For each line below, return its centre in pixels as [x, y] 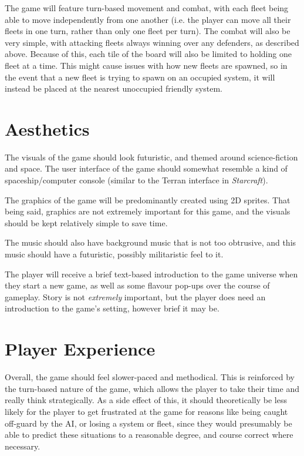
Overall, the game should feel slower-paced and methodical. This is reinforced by [150, 377]
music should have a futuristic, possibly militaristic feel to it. [114, 254]
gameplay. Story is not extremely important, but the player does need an [135, 296]
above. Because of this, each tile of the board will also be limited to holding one [148, 54]
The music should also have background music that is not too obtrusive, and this [151, 242]
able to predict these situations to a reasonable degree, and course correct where [149, 435]
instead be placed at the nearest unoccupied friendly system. [114, 88]
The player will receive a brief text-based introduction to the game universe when [151, 274]
